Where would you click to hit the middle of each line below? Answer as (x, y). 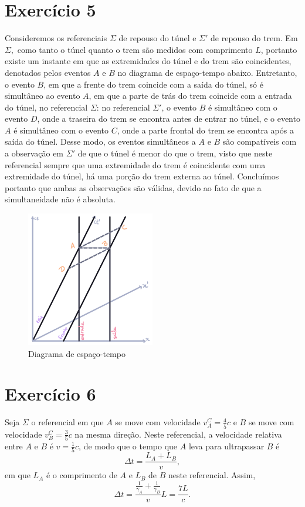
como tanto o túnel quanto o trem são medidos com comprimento (135, 49)
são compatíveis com (260, 141)
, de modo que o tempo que (128, 446)
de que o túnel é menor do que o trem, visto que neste (175, 153)
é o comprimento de (82, 475)
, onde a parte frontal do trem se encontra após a (205, 130)
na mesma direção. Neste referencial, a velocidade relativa (178, 434)
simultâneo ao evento (43, 96)
